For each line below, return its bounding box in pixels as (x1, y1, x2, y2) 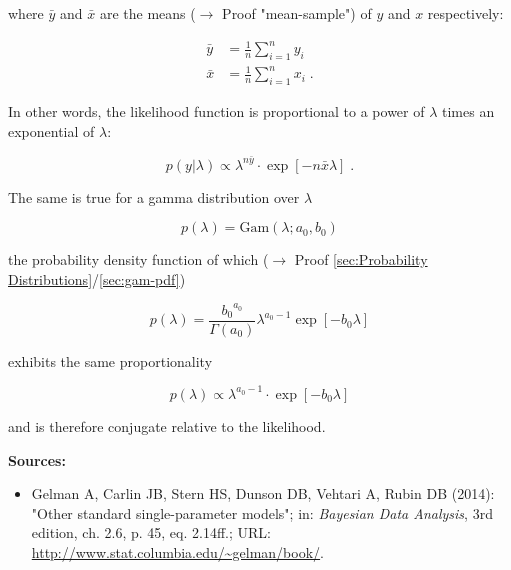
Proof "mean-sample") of (222, 3, 372, 23)
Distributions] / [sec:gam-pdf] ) (8, 268, 186, 289)
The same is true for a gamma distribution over (8, 186, 300, 207)
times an (442, 101, 495, 122)
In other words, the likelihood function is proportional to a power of (8, 101, 425, 122)
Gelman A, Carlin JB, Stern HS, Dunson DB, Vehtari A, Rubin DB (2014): (31, 483, 495, 504)
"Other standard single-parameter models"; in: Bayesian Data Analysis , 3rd (31, 502, 493, 523)
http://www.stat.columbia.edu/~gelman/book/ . (31, 541, 324, 562)
